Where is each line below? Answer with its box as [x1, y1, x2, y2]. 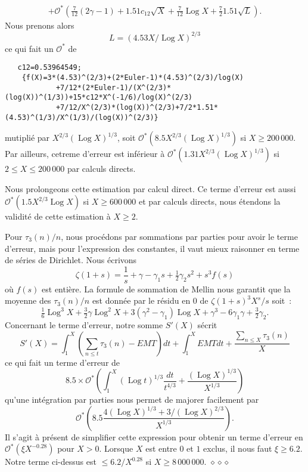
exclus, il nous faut [203, 442, 272, 455]
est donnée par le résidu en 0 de [92, 294, 209, 307]
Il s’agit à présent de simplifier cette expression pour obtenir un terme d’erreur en [5, 430, 303, 443]
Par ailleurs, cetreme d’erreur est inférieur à [5, 147, 165, 160]
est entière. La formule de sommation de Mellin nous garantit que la [42, 282, 291, 295]
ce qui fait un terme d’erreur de [5, 356, 120, 368]
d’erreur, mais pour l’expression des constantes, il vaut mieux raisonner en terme [5, 242, 300, 254]
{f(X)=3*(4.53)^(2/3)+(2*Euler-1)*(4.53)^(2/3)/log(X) [21, 73, 244, 82]
